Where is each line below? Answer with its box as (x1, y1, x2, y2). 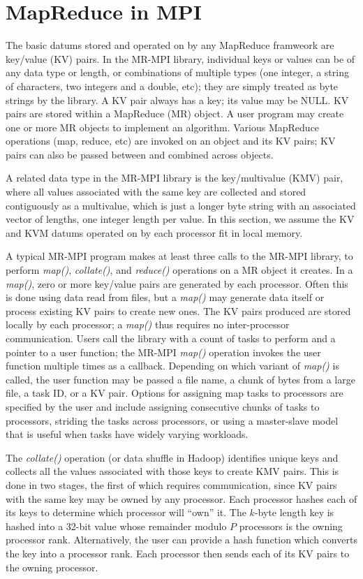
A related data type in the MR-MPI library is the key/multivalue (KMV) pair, (6, 170, 343, 185)
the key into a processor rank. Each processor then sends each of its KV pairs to (6, 545, 350, 560)
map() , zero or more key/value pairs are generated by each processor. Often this (6, 276, 348, 291)
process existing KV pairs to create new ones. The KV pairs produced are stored (6, 303, 351, 318)
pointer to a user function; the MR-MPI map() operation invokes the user (6, 344, 321, 359)
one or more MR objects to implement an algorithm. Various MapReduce (6, 119, 320, 134)
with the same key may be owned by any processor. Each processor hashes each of (6, 491, 357, 506)
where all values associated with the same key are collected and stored (6, 184, 306, 199)
